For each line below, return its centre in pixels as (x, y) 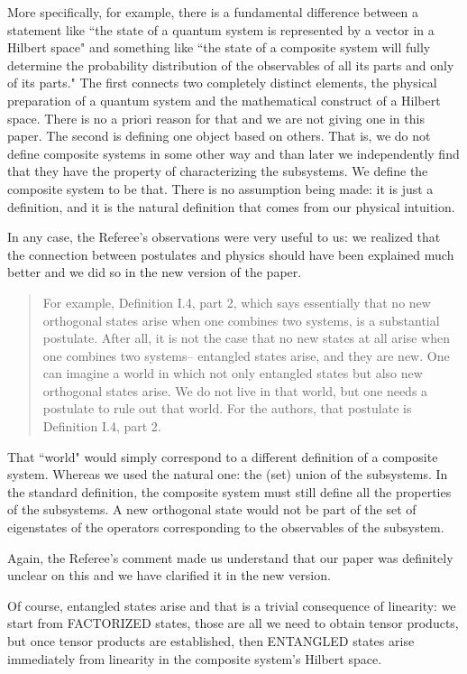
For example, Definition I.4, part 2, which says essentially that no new (237, 302)
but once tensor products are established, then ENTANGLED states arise (211, 641)
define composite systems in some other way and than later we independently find (233, 153)
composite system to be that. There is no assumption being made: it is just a (220, 188)
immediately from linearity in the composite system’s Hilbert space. (195, 658)
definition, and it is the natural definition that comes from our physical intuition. (231, 206)
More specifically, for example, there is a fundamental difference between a (213, 12)
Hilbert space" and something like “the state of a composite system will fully (219, 47)
